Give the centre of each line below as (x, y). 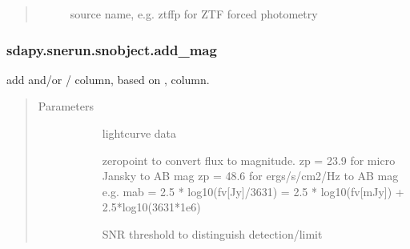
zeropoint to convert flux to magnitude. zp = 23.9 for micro (249, 160)
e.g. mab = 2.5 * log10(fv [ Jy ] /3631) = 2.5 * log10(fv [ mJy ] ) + (253, 191)
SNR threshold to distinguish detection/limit (212, 233)
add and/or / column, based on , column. (108, 79)
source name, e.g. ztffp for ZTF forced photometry (194, 14)
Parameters (66, 106)
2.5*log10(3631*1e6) (151, 207)
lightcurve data (139, 133)
